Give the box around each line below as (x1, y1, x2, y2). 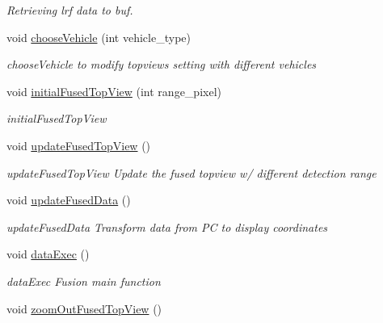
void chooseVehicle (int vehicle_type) (6, 28, 191, 45)
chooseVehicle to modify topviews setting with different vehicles (6, 56, 317, 73)
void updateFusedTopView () (6, 136, 151, 153)
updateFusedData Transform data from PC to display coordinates (6, 218, 328, 235)
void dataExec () (6, 245, 90, 262)
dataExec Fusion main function (6, 272, 161, 289)
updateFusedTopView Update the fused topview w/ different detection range (6, 164, 377, 181)
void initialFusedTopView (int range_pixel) (6, 82, 221, 99)
